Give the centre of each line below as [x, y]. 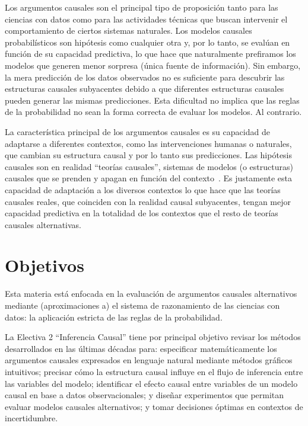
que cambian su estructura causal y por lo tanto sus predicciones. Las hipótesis [149, 155]
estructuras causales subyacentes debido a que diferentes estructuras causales [145, 89]
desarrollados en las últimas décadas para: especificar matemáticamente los [141, 348]
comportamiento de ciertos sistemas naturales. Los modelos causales [128, 31]
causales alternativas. [43, 224]
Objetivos [45, 265]
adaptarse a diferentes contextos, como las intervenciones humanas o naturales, [148, 143]
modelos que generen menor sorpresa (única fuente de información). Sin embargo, [153, 65]
